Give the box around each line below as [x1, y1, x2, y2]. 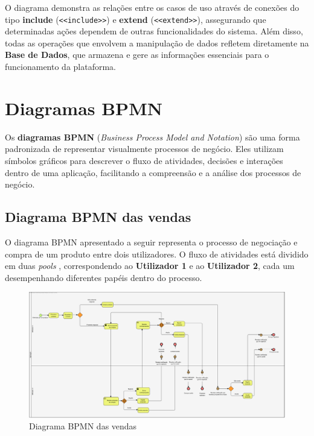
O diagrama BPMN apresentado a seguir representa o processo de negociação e [5, 235, 298, 248]
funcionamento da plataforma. [5, 60, 117, 73]
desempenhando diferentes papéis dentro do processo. [5, 271, 202, 283]
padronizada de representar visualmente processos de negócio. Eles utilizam [5, 142, 284, 155]
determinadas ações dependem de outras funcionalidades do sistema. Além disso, [5, 25, 303, 37]
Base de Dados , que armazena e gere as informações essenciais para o [5, 48, 269, 61]
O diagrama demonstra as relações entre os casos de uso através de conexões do [5, 1, 300, 13]
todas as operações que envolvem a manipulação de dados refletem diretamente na [5, 36, 309, 49]
